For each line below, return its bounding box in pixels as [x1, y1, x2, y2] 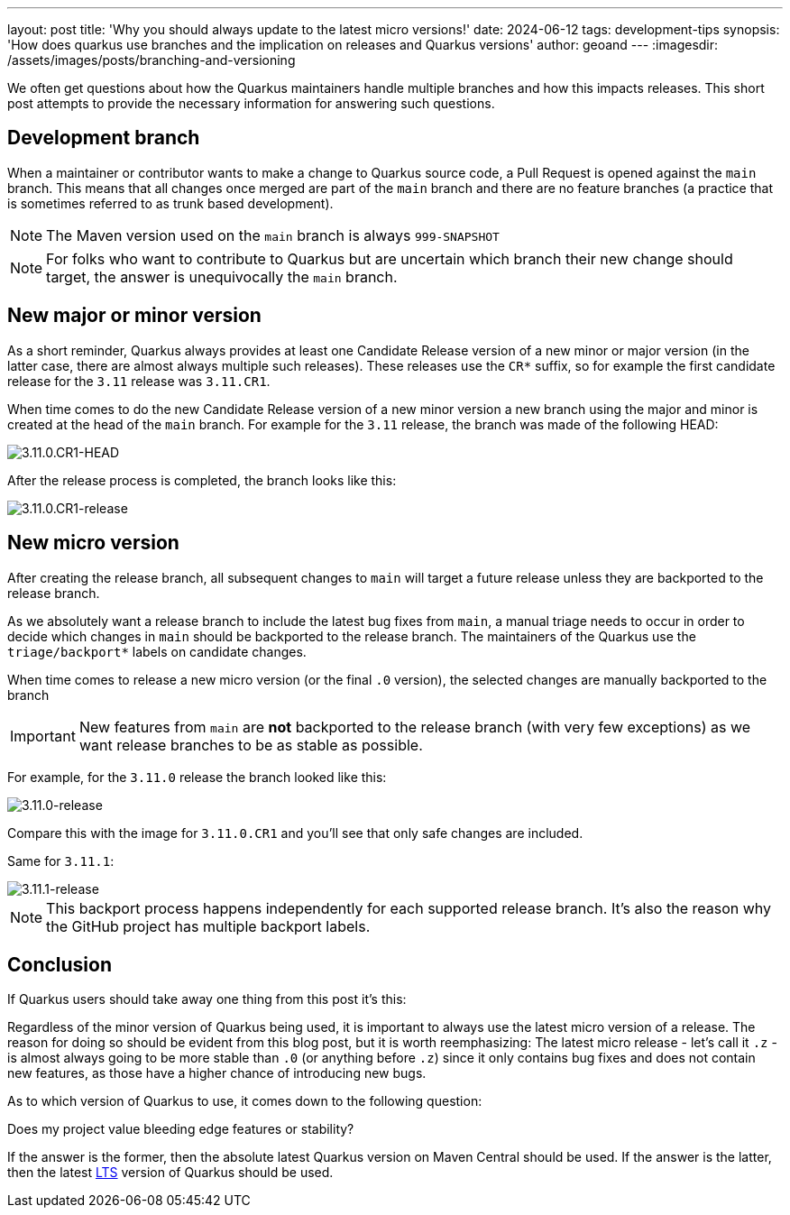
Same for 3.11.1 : [7, 852, 115, 869]
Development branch [7, 126, 200, 150]
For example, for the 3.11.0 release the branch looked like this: [7, 769, 387, 785]
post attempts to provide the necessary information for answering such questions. [7, 96, 495, 111]
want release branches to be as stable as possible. [78, 735, 423, 754]
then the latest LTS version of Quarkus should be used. [7, 1164, 334, 1181]
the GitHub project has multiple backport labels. [46, 916, 371, 935]
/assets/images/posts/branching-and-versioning [7, 52, 296, 68]
